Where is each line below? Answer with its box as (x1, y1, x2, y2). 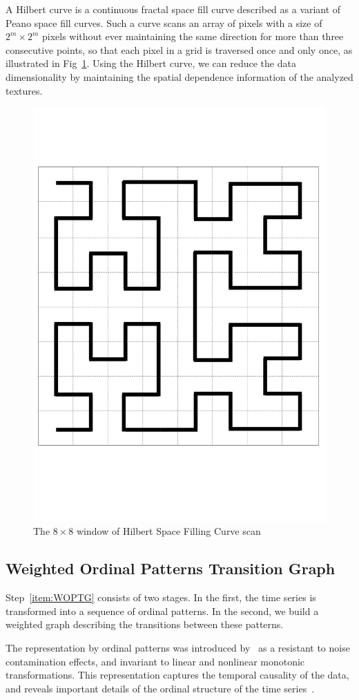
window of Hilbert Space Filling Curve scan (77, 524, 261, 538)
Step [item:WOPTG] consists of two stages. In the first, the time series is (6, 590, 316, 605)
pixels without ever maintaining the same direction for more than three (42, 29, 344, 44)
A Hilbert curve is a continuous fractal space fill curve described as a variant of (6, 2, 341, 16)
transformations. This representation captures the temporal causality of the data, (6, 668, 349, 682)
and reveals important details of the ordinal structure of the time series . (6, 681, 315, 695)
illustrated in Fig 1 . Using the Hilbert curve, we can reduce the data (6, 56, 296, 70)
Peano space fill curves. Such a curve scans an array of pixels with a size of (6, 15, 322, 30)
